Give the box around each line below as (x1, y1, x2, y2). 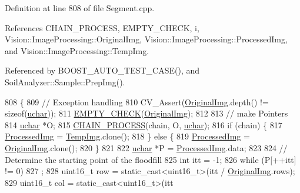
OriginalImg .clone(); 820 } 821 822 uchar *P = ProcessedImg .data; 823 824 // (5, 141, 288, 154)
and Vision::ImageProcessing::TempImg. (5, 44, 149, 56)
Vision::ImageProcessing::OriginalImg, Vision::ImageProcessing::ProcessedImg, (5, 33, 288, 45)
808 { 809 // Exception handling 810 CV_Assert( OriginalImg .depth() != (5, 95, 269, 108)
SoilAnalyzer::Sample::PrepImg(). (5, 75, 125, 88)
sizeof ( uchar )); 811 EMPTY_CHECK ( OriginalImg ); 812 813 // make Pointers (5, 107, 288, 119)
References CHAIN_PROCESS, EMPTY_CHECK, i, (5, 21, 199, 34)
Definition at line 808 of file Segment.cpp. (5, 2, 155, 14)
